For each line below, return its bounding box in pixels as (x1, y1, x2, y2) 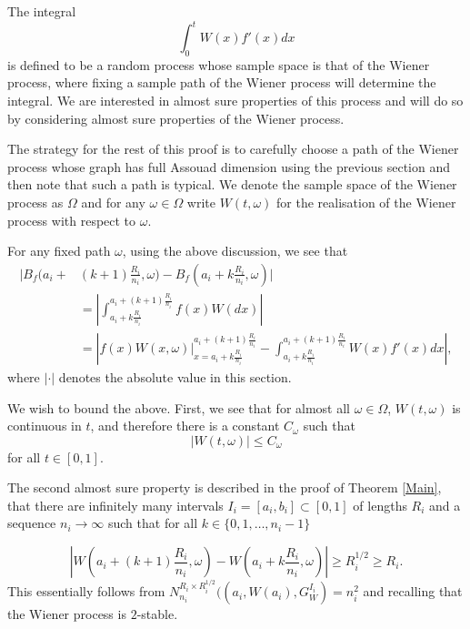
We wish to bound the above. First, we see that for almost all (7, 398, 351, 417)
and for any (81, 193, 145, 212)
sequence (7, 513, 56, 533)
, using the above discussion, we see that (122, 241, 348, 260)
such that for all (107, 513, 198, 533)
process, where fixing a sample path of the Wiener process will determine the (7, 73, 436, 92)
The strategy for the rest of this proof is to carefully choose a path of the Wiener (7, 139, 459, 158)
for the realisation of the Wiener (276, 193, 456, 212)
